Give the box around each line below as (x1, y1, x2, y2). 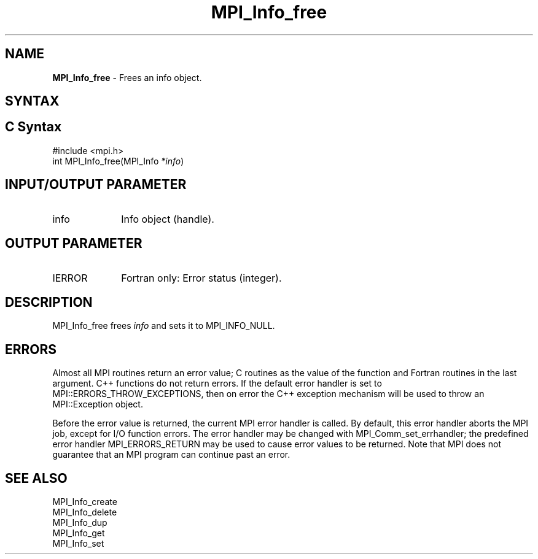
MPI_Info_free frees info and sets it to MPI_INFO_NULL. (52, 320, 275, 331)
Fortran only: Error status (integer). (121, 271, 282, 284)
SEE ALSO (5, 470, 68, 486)
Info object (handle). (121, 212, 214, 225)
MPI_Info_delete (52, 507, 117, 518)
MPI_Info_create (52, 496, 117, 507)
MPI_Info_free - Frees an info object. (52, 72, 202, 83)
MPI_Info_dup (52, 517, 107, 528)
